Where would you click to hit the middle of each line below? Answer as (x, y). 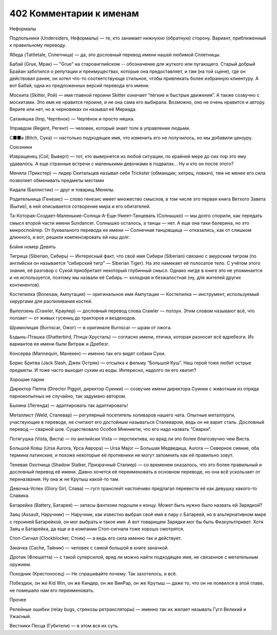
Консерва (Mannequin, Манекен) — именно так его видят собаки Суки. (87, 353)
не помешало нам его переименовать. (52, 590)
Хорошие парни (27, 379)
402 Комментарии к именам (74, 13)
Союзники (21, 147)
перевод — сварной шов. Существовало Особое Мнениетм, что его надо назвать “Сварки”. (111, 429)
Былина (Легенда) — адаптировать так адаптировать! (69, 406)
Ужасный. (20, 616)
